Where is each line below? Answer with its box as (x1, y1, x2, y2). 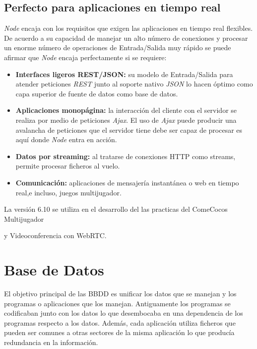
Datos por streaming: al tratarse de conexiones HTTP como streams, (15, 151, 236, 161)
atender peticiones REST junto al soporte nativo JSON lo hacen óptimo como (15, 79, 253, 89)
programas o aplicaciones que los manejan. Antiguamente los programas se (4, 298, 231, 308)
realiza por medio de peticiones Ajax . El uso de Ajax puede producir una (15, 114, 237, 125)
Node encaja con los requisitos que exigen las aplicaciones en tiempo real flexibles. (4, 23, 253, 33)
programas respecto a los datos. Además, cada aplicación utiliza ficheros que (4, 317, 236, 328)
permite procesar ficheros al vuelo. (15, 161, 120, 171)
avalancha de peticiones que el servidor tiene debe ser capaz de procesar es (15, 124, 243, 135)
